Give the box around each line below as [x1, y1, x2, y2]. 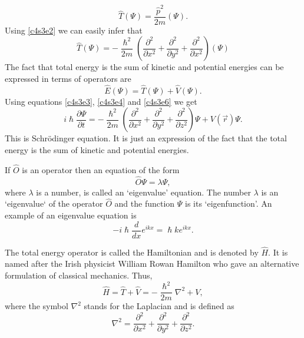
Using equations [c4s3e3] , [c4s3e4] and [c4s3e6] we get [5, 95, 197, 107]
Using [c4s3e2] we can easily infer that [5, 24, 143, 36]
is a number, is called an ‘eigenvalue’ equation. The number [36, 185, 251, 198]
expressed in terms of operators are [5, 72, 131, 84]
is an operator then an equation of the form [22, 163, 180, 175]
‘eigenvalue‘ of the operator [5, 197, 103, 210]
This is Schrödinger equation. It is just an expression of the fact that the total [5, 132, 287, 144]
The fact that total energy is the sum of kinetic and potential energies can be [5, 61, 284, 73]
